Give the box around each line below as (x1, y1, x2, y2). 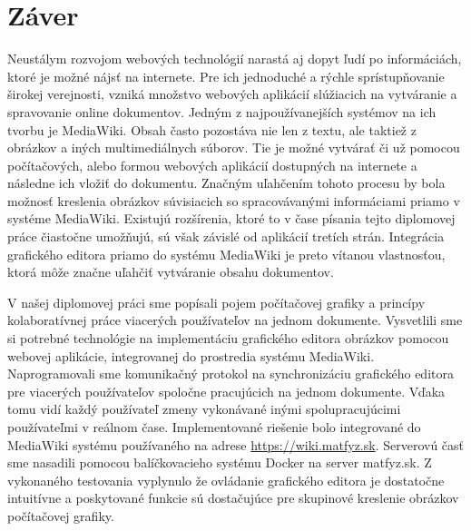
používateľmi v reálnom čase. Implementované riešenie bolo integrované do (7, 418, 421, 436)
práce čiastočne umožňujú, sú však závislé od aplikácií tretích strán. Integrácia (7, 227, 445, 246)
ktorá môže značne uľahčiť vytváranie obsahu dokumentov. (7, 262, 334, 281)
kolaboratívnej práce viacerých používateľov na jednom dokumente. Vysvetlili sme (7, 310, 463, 329)
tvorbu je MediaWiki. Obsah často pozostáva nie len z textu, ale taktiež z (7, 120, 417, 139)
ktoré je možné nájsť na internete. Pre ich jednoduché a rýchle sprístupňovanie (7, 66, 445, 85)
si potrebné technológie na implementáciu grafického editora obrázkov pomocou (7, 329, 449, 348)
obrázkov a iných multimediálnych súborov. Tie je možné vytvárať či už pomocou (7, 138, 460, 157)
